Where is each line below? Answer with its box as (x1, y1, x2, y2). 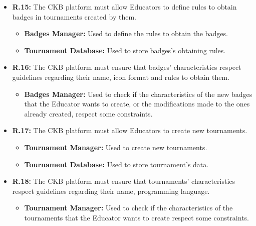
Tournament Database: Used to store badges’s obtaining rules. (24, 45, 226, 55)
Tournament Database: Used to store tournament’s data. (24, 159, 209, 169)
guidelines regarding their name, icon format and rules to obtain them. (12, 71, 230, 82)
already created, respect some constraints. (24, 108, 153, 119)
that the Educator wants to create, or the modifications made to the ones (24, 98, 250, 109)
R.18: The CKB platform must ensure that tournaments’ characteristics (12, 176, 235, 186)
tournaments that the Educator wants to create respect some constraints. (24, 212, 249, 222)
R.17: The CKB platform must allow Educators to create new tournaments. (12, 125, 247, 136)
